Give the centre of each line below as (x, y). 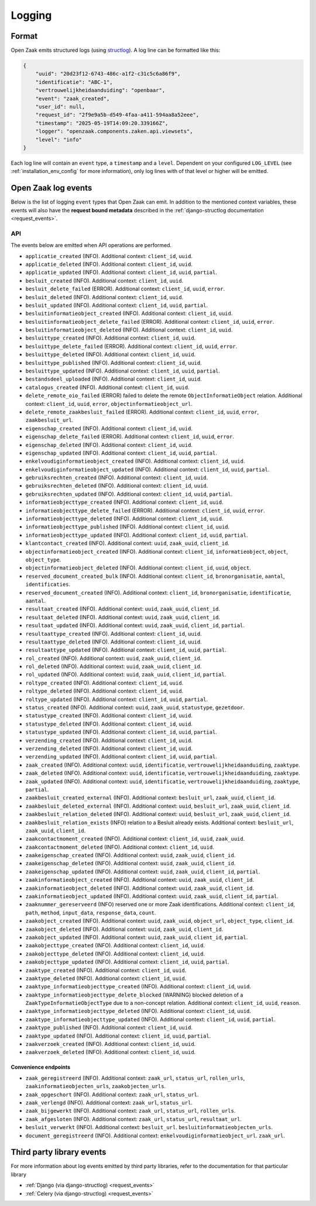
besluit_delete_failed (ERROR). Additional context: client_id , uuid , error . (125, 289)
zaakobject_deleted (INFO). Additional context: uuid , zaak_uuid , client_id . (124, 929)
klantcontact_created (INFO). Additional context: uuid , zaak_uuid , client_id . (127, 543)
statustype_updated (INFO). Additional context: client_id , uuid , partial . (121, 732)
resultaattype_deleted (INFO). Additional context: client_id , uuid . (114, 642)
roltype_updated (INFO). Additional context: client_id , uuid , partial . (116, 699)
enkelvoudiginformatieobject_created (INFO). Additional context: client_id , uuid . (135, 461)
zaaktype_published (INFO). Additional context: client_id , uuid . (109, 1028)
